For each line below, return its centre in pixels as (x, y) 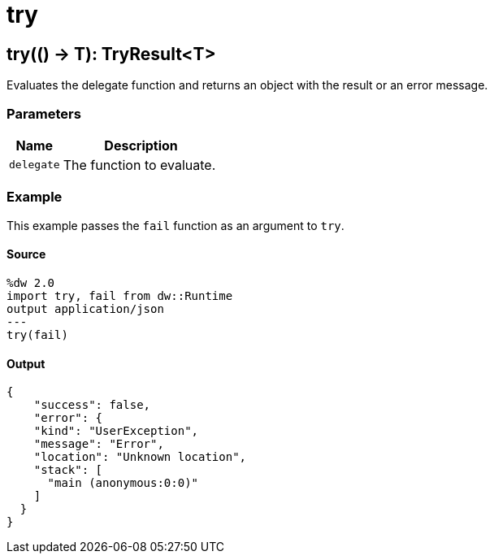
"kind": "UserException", (116, 431)
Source (26, 254)
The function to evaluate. (139, 165)
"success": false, (92, 405)
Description (141, 145)
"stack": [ (68, 470)
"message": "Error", (99, 444)
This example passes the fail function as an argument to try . (175, 225)
